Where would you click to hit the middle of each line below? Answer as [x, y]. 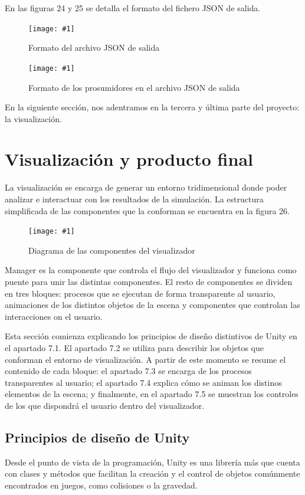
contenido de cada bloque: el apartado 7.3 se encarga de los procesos [128, 371]
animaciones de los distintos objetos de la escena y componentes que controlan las [152, 305]
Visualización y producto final [129, 159]
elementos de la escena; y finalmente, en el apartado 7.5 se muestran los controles [152, 394]
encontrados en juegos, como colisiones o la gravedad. [101, 485]
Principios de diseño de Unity [97, 437]
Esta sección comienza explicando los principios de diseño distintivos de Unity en [151, 336]
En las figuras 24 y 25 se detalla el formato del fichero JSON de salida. [133, 8]
